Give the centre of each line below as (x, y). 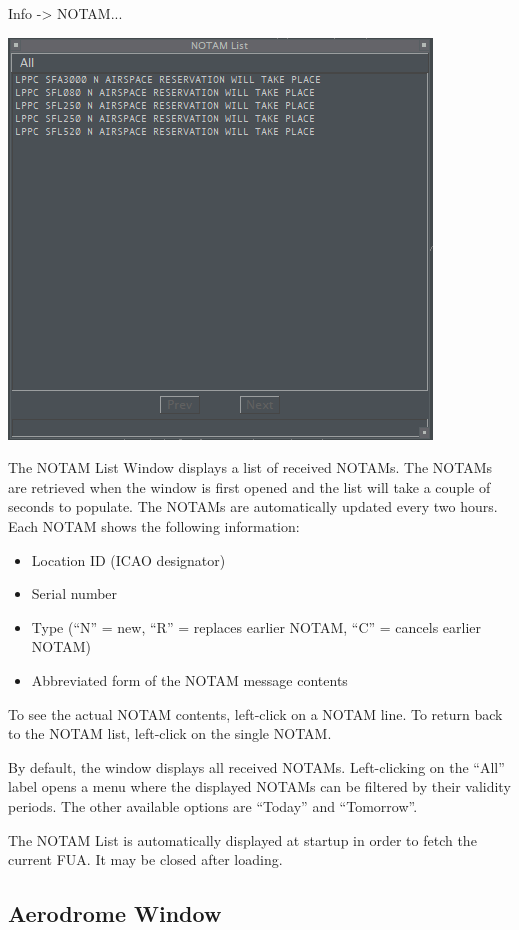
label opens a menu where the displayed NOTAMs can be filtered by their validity (259, 786)
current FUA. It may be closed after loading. (145, 859)
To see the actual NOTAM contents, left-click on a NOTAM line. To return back (255, 713)
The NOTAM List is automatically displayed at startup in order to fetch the (242, 839)
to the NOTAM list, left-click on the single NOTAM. (170, 733)
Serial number (74, 593)
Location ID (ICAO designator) (128, 559)
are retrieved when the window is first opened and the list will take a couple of (249, 486)
